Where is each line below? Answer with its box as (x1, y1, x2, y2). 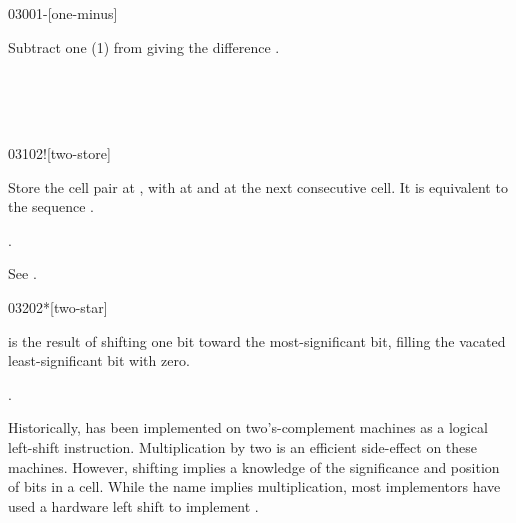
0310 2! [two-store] (8, 142, 111, 163)
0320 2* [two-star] (8, 296, 108, 317)
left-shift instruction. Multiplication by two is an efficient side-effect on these (8, 436, 478, 457)
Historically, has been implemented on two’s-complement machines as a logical (8, 417, 488, 438)
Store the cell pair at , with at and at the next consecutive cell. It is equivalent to (8, 176, 508, 197)
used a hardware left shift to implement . (8, 495, 259, 516)
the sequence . (8, 196, 95, 217)
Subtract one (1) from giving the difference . (8, 36, 280, 57)
